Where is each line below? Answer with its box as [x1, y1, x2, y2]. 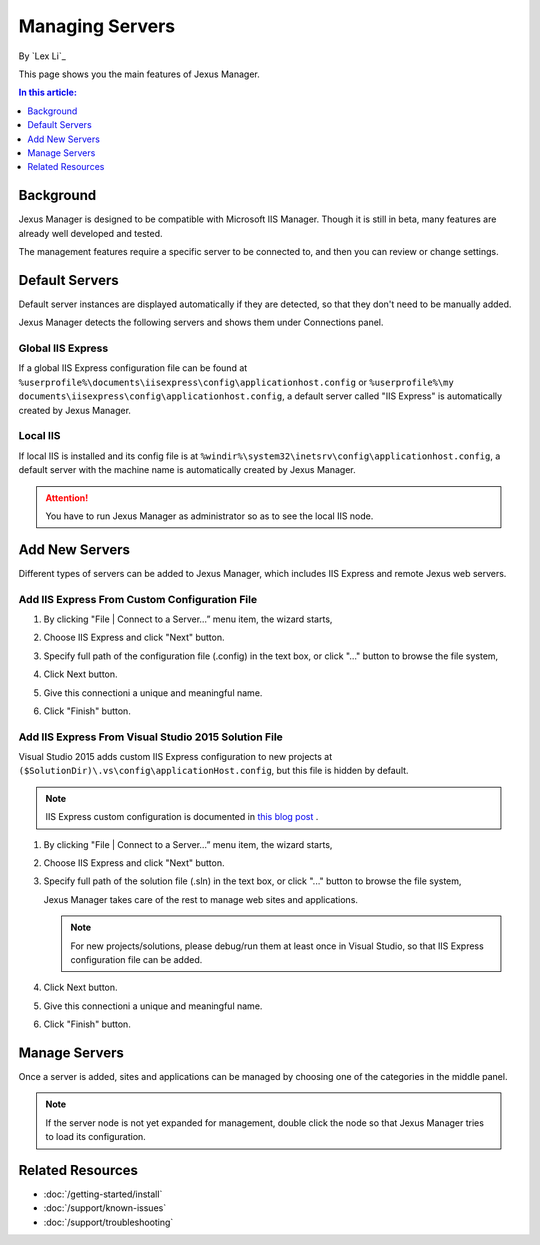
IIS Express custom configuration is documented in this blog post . [45, 811, 319, 823]
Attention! [45, 491, 89, 504]
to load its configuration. [45, 1131, 147, 1143]
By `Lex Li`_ [18, 50, 67, 62]
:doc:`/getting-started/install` [43, 1188, 163, 1200]
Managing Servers [18, 15, 175, 37]
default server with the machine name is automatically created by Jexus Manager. [18, 464, 356, 476]
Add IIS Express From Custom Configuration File [18, 592, 258, 606]
